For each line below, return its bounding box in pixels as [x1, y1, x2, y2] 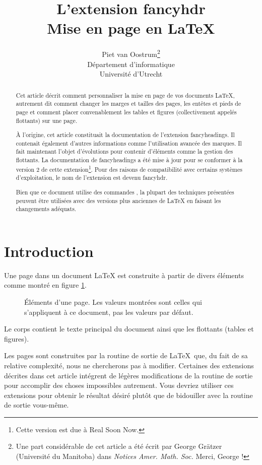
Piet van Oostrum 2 [102, 47, 160, 59]
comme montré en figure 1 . [4, 280, 87, 290]
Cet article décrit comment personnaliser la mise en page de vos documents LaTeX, [16, 91, 235, 99]
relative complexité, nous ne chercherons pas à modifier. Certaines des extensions [4, 360, 254, 370]
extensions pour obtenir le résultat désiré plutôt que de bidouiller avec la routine [4, 389, 253, 400]
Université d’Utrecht [99, 69, 163, 79]
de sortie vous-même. [4, 400, 69, 410]
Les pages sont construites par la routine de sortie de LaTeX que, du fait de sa [4, 350, 248, 361]
